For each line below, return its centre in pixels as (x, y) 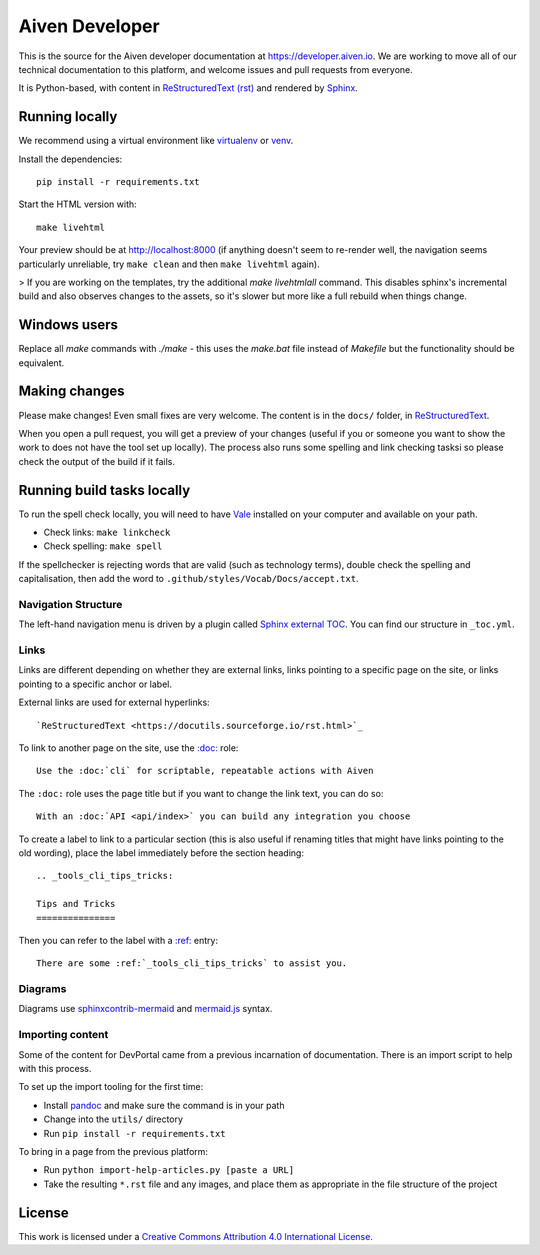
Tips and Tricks (76, 904)
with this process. (55, 1069)
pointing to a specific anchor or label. (95, 684)
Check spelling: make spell (103, 546)
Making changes (71, 391)
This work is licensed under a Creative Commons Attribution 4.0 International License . (196, 1236)
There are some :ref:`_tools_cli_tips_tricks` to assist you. (192, 963)
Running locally (68, 116)
